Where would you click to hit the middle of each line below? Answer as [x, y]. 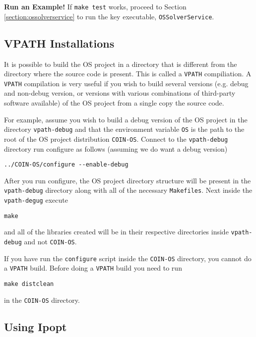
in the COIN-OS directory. [42, 300]
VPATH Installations [59, 43]
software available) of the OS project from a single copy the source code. [114, 103]
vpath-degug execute [36, 200]
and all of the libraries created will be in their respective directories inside [116, 232]
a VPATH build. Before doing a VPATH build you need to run [93, 268]
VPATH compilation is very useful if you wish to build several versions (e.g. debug [126, 83]
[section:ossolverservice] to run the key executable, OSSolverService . [109, 16]
